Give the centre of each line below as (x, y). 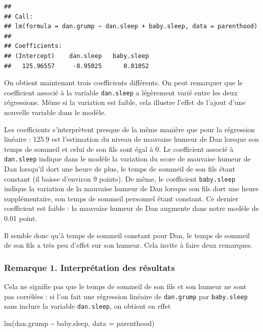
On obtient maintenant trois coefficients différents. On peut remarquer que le (123, 82)
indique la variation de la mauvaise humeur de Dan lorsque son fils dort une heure (131, 188)
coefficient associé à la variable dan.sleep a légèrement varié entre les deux (121, 92)
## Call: (19, 16)
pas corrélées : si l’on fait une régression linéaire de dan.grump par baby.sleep (126, 296)
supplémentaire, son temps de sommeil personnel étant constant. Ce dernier (121, 198)
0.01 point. (21, 218)
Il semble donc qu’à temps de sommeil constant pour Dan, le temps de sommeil (127, 235)
